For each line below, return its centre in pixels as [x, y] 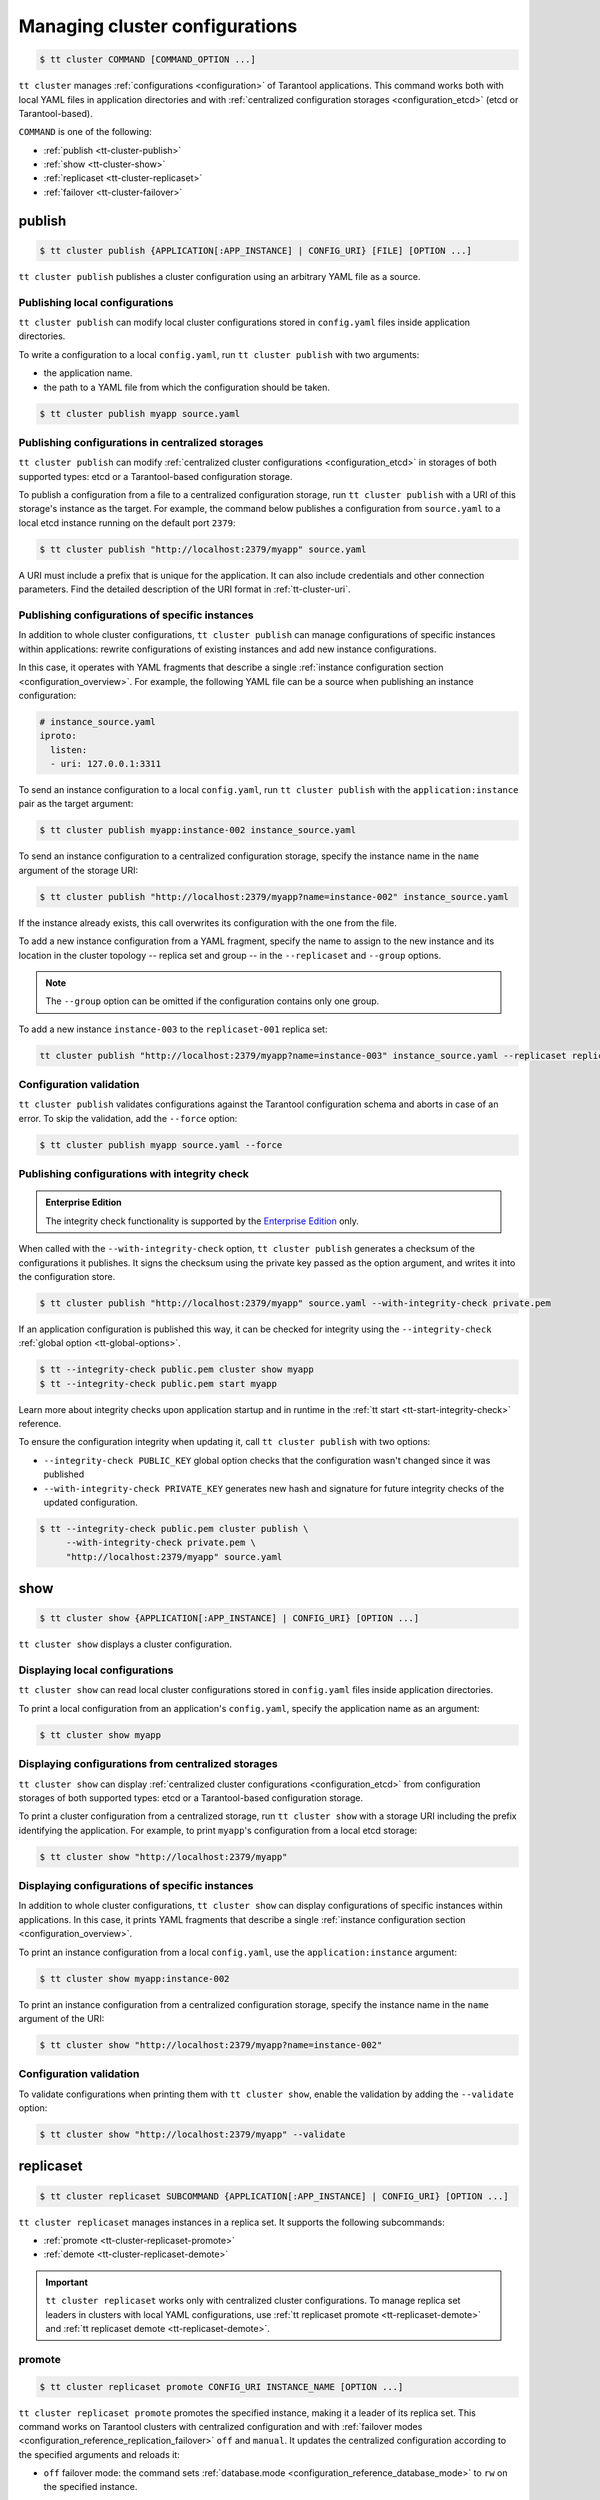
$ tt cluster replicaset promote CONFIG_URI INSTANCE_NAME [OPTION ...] [221, 2386]
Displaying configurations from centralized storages [148, 1764]
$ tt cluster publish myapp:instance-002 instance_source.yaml [198, 830]
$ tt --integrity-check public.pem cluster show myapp [176, 1369]
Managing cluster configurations [158, 26]
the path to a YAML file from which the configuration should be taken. [186, 387]
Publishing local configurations [96, 302]
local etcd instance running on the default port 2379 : [127, 522]
